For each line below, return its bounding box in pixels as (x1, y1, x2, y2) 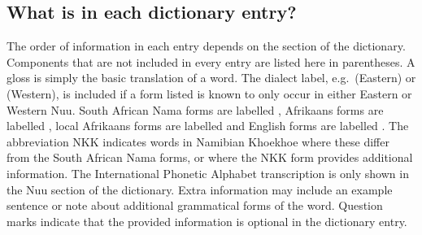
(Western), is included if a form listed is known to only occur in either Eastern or (7, 85, 412, 102)
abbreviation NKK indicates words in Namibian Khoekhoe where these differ (7, 133, 389, 150)
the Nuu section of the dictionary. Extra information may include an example (7, 181, 393, 198)
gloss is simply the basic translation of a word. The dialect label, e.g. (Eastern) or (7, 69, 416, 86)
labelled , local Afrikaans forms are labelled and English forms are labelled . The (7, 117, 409, 134)
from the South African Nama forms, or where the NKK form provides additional (7, 149, 413, 166)
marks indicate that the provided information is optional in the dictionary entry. (7, 212, 407, 229)
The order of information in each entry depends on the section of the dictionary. (7, 37, 406, 54)
